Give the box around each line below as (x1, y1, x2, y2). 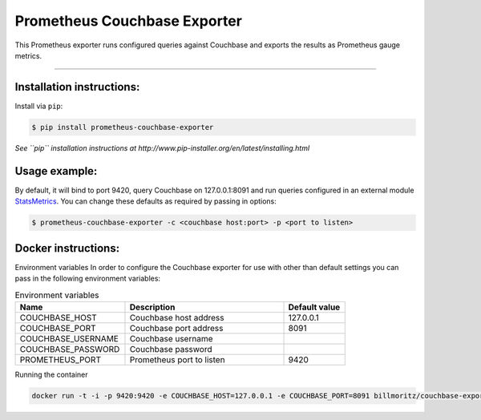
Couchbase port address (129, 322, 224, 333)
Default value (288, 301, 341, 313)
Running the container (14, 370, 88, 379)
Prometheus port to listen (129, 353, 225, 365)
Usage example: (14, 164, 98, 178)
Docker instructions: (14, 241, 120, 255)
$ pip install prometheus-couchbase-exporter (31, 123, 214, 131)
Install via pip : (14, 101, 63, 111)
